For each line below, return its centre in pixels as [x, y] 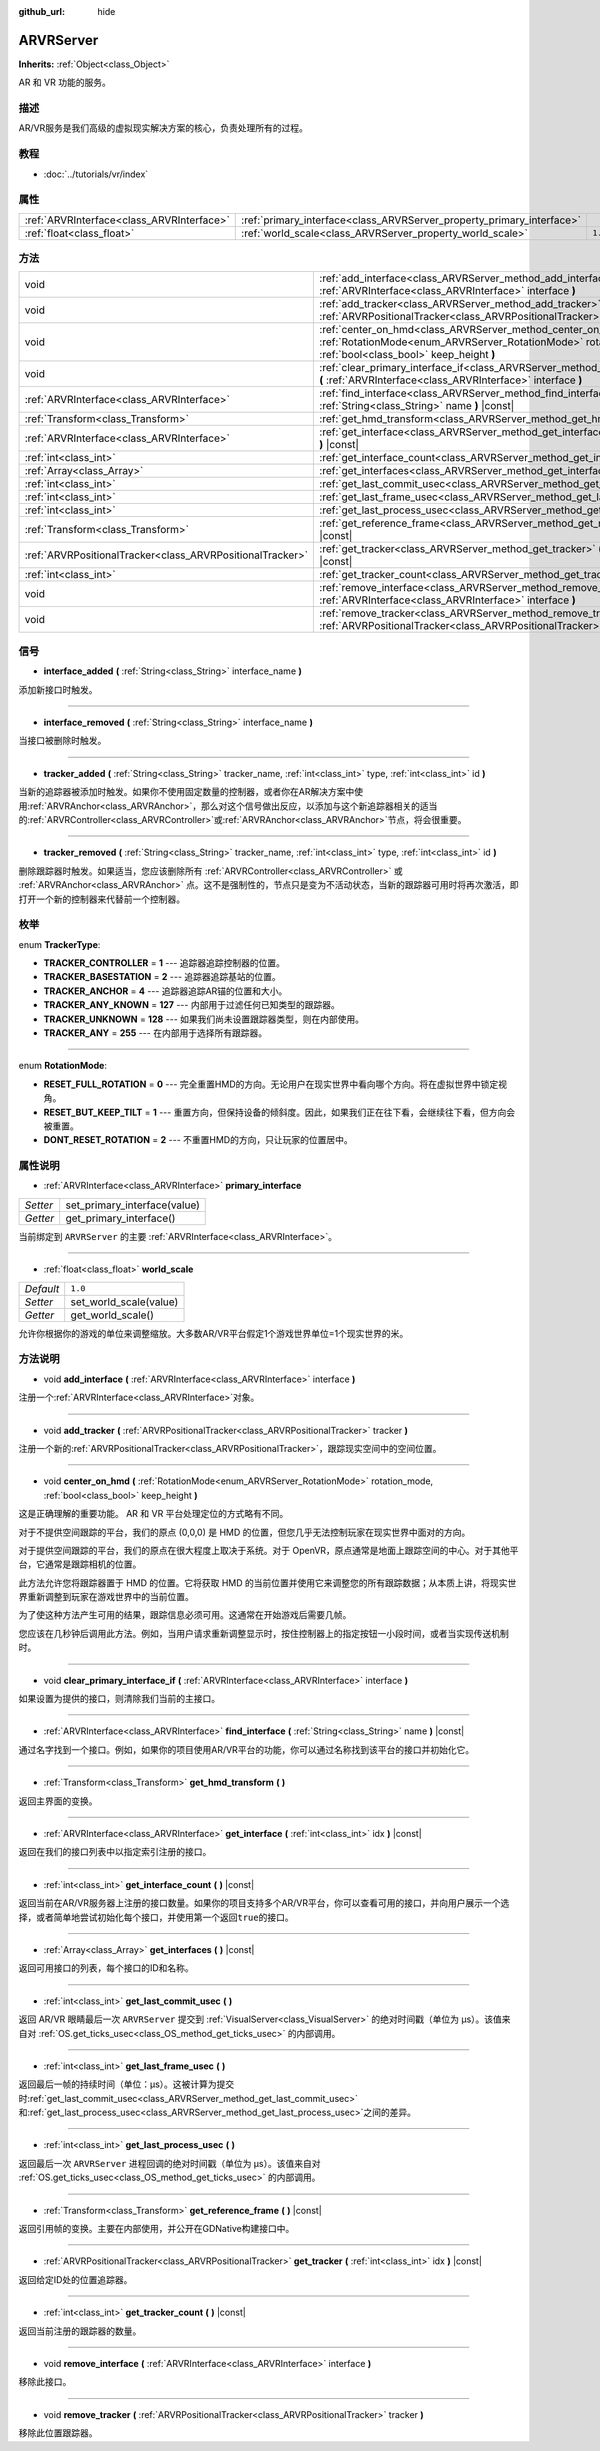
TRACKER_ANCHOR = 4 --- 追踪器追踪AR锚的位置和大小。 [165, 991]
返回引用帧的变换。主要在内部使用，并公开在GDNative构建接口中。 [156, 2229]
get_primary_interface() [120, 1218]
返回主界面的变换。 [58, 1801]
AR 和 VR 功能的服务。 [65, 82]
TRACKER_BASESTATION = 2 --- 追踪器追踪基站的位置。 [162, 977]
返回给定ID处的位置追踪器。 [75, 2279]
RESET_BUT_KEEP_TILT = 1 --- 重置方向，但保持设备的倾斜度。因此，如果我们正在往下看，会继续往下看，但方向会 [279, 1112]
